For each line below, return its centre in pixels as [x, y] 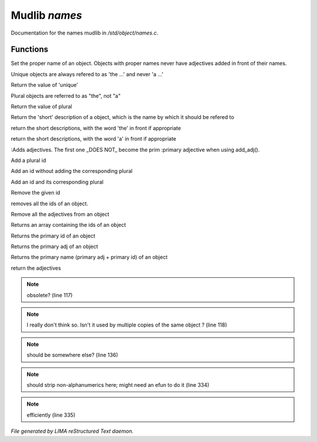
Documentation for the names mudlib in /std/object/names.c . [85, 33]
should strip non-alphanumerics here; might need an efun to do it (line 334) [118, 385]
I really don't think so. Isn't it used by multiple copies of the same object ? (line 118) [127, 325]
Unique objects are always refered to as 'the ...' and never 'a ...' [87, 74]
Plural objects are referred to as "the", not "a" [66, 96]
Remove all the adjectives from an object [60, 214]
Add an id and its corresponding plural [57, 182]
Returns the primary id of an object [53, 236]
